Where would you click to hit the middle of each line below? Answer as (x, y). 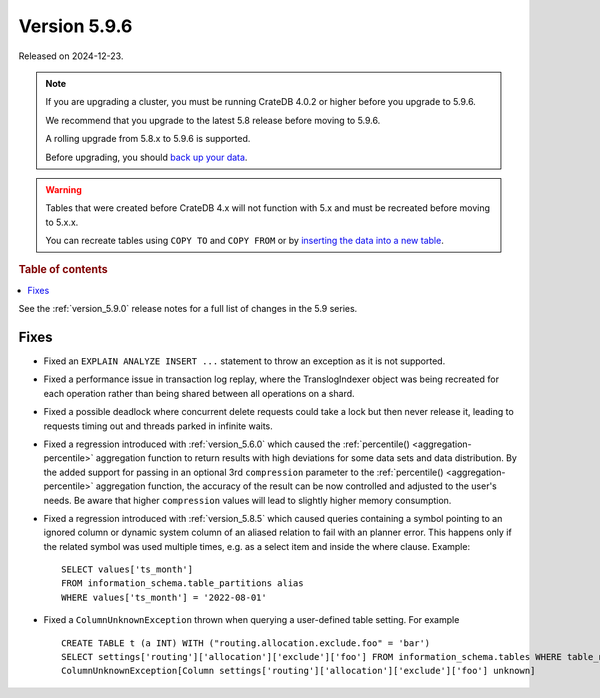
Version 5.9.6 (75, 26)
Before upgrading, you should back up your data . (146, 157)
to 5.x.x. (62, 222)
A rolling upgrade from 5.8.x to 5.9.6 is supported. (148, 139)
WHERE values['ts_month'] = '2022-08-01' (164, 597)
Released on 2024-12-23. (71, 56)
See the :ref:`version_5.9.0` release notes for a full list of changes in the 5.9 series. (188, 309)
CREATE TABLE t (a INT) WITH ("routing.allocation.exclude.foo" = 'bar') (246, 643)
